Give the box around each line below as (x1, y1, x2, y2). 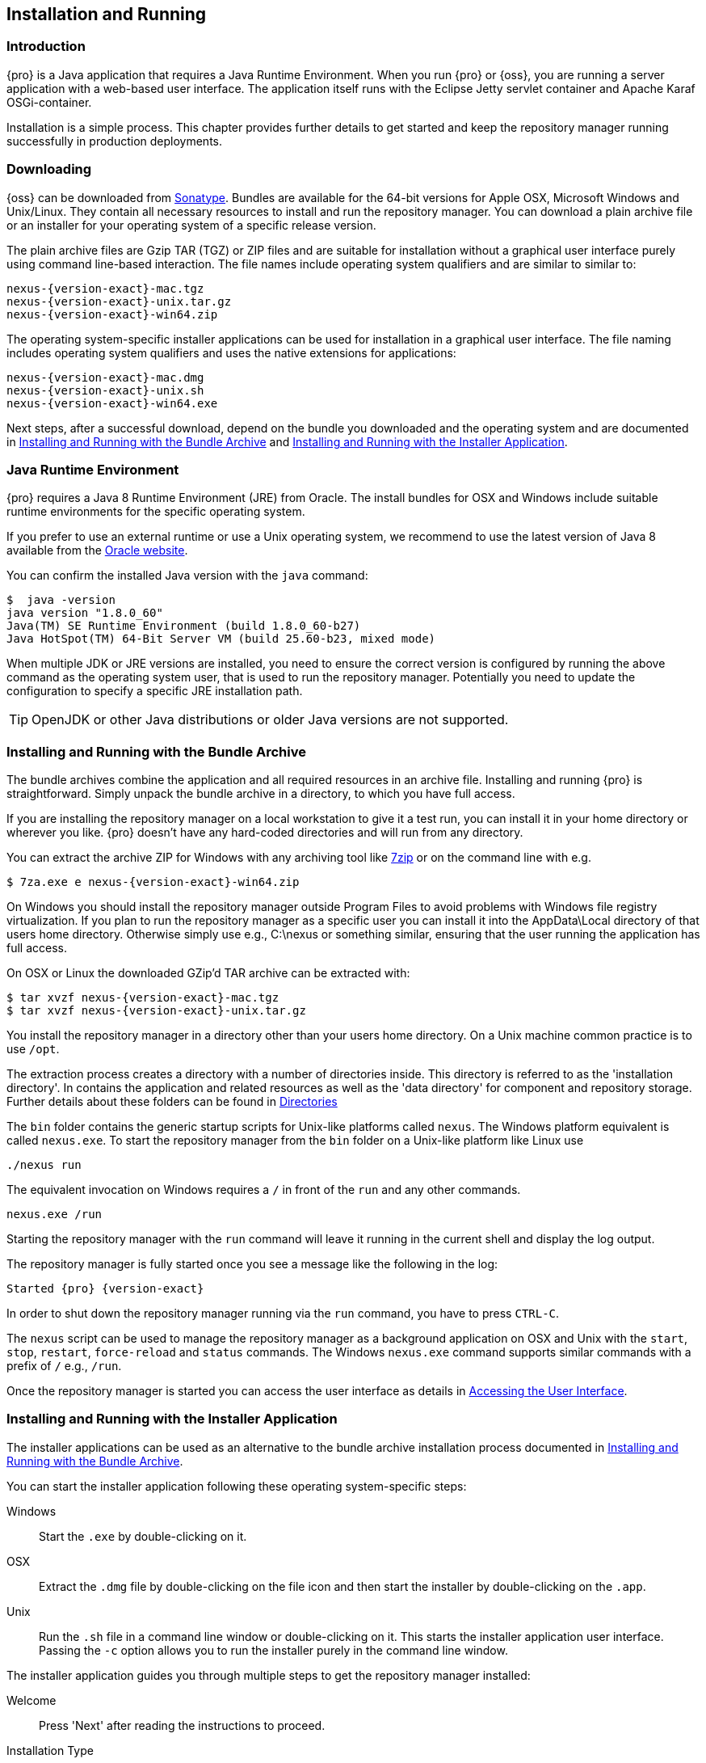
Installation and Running (6, 4, 207, 24)
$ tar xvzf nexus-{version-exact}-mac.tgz (6, 991, 279, 1005)
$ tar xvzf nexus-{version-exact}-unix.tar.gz (6, 1004, 306, 1018)
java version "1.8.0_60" (6, 606, 163, 620)
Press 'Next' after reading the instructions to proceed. (39, 1718, 326, 1732)
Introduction (6, 38, 86, 55)
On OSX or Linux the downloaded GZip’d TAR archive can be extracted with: (6, 966, 410, 981)
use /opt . (6, 1042, 60, 1057)
